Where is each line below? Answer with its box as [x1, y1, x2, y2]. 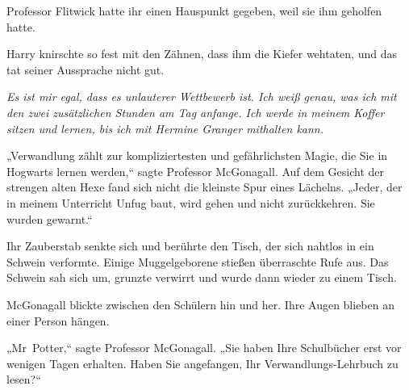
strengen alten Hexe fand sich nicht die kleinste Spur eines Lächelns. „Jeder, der [6, 178, 403, 195]
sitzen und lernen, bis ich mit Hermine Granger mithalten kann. [6, 120, 324, 136]
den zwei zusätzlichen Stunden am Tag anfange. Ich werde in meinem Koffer [6, 103, 385, 120]
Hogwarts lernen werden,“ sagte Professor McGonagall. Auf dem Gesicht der [6, 162, 385, 179]
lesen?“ [6, 371, 41, 388]
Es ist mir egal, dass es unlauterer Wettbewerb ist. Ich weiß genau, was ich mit [6, 88, 397, 105]
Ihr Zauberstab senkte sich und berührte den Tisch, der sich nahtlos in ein [6, 237, 374, 254]
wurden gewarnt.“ [6, 210, 93, 227]
